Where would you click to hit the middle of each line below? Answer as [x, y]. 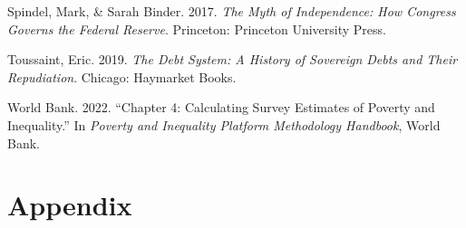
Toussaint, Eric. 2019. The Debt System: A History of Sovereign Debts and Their [233, 59]
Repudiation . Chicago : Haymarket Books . [122, 76]
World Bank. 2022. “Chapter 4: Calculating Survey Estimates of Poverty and [221, 107]
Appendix [70, 205]
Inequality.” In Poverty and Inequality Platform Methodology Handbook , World [224, 124]
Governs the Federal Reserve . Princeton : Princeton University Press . [197, 28]
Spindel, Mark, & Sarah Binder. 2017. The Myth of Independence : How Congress [232, 11]
